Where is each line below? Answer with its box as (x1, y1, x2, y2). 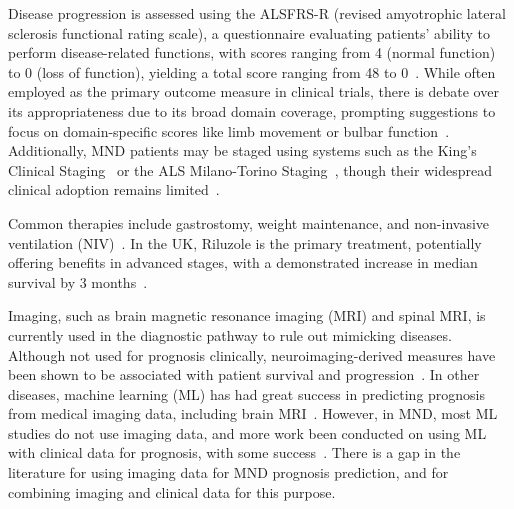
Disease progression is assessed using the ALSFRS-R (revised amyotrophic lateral (8, 3, 506, 23)
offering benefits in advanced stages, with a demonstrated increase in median (8, 252, 478, 273)
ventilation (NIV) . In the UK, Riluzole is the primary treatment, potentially (8, 232, 482, 253)
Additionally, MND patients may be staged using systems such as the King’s (8, 140, 477, 161)
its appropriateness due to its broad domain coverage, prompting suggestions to (8, 100, 496, 121)
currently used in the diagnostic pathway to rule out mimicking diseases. (8, 324, 452, 345)
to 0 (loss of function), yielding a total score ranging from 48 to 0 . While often (8, 61, 496, 82)
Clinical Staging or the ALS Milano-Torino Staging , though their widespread (8, 159, 492, 180)
